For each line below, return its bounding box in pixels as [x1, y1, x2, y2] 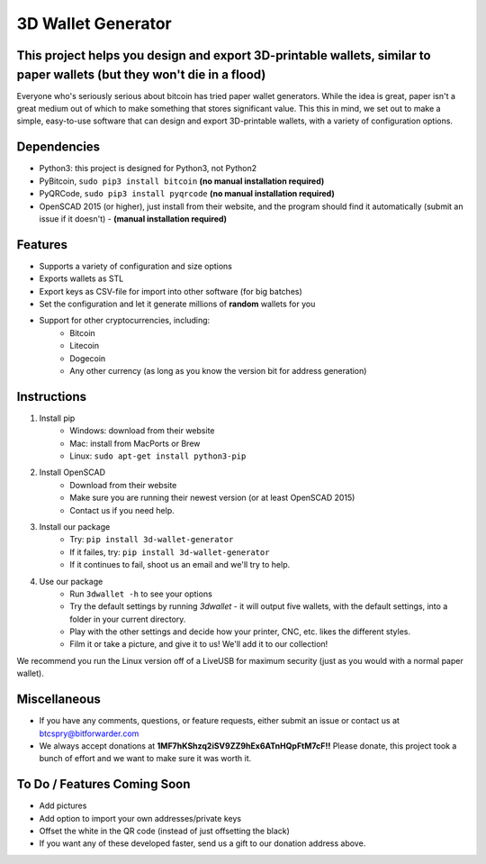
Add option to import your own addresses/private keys [39, 813, 242, 823]
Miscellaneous [16, 692, 101, 707]
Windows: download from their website [69, 425, 215, 436]
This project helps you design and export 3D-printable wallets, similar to [16, 48, 431, 63]
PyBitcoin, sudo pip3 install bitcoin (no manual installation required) [39, 176, 325, 186]
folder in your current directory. [69, 614, 186, 624]
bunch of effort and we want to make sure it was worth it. [39, 753, 252, 764]
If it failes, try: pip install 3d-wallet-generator [69, 546, 270, 558]
